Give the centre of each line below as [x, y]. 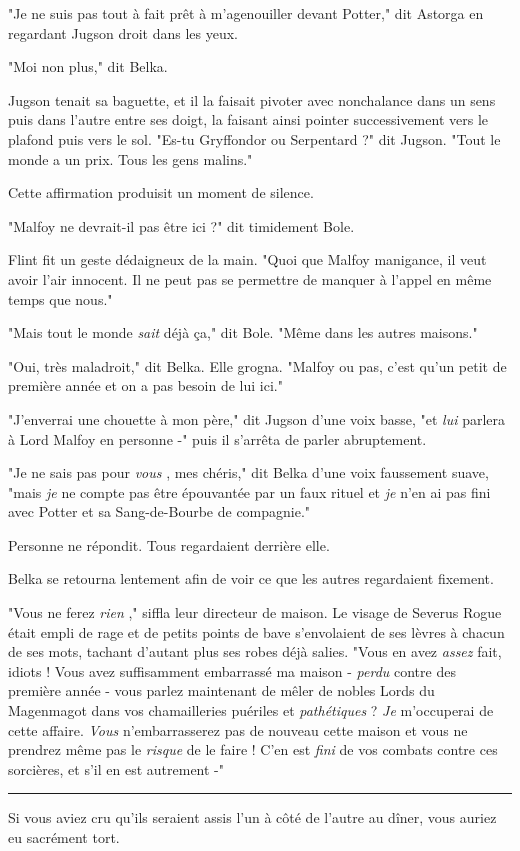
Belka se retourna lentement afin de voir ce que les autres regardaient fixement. [251, 578]
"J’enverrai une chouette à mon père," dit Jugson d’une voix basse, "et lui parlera [257, 418]
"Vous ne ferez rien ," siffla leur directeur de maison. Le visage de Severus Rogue [255, 612]
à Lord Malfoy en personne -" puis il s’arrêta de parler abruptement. [217, 438]
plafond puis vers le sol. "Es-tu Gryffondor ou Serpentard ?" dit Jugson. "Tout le [254, 138]
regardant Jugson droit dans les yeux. [123, 32]
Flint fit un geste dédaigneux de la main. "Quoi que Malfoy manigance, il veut [247, 259]
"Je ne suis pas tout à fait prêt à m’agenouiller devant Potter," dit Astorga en [246, 13]
